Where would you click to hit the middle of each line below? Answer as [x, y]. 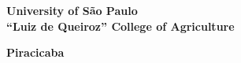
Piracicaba [35, 52]
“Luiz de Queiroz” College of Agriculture [120, 26]
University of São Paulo [72, 10]
